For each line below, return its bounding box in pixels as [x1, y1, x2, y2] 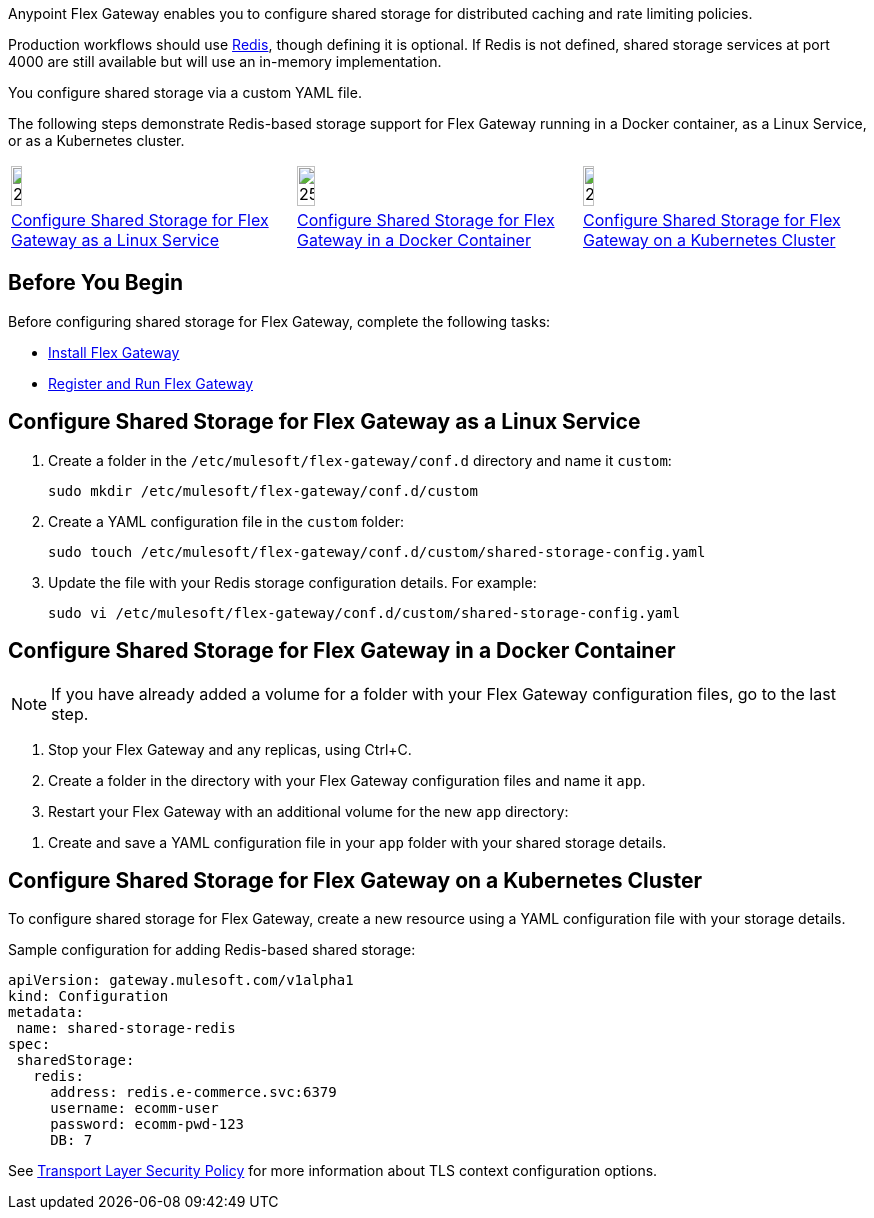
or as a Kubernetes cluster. [8, 132, 185, 149]
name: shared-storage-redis [16, 1020, 236, 1037]
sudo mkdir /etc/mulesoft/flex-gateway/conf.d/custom [48, 482, 478, 499]
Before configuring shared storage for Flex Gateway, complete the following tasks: [8, 312, 551, 330]
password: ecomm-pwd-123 [50, 1116, 245, 1133]
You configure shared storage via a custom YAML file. [8, 84, 362, 101]
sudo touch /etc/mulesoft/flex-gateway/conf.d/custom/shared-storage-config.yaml [48, 543, 706, 560]
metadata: [8, 1004, 84, 1021]
